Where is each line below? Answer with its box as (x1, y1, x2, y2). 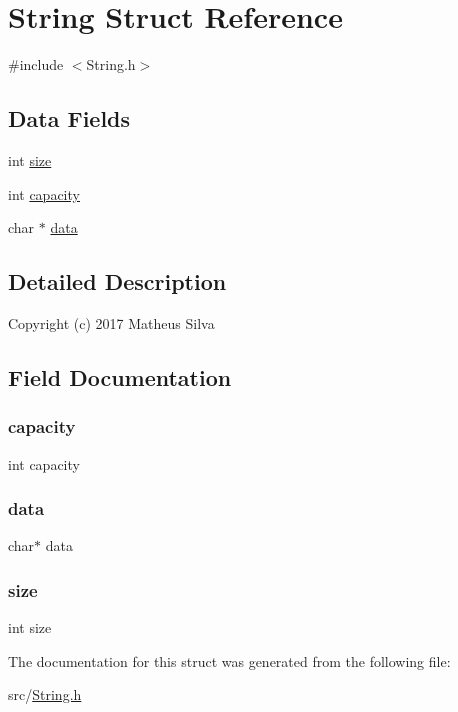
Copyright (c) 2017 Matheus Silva (8, 312, 215, 333)
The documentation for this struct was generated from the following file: (8, 650, 451, 671)
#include (8, 54, 64, 75)
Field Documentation (8, 361, 232, 392)
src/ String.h (8, 684, 82, 705)
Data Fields (8, 103, 131, 134)
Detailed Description (8, 266, 227, 297)
